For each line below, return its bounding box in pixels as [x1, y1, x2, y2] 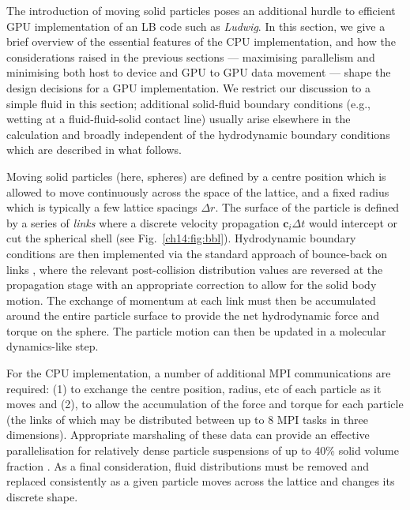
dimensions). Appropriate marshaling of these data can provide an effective [6, 426, 370, 443]
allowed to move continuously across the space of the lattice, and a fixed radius [6, 183, 389, 200]
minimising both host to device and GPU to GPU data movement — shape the [6, 64, 391, 81]
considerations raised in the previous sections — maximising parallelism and [6, 48, 375, 65]
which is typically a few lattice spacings [6, 199, 197, 216]
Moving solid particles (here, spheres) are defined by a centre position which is [6, 167, 386, 184]
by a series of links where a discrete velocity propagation [6, 214, 280, 231]
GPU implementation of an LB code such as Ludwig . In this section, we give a [6, 17, 386, 34]
